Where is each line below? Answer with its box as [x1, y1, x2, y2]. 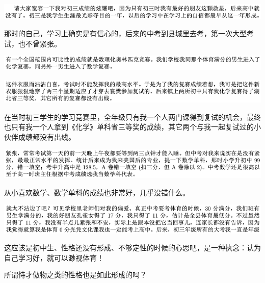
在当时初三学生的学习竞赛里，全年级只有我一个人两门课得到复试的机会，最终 [4, 111, 261, 122]
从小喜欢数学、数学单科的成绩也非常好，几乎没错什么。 [4, 187, 190, 197]
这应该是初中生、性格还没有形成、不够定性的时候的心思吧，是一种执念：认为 [4, 242, 261, 253]
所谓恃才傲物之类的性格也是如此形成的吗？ [4, 269, 147, 280]
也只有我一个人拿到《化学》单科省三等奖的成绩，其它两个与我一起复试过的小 [4, 121, 261, 132]
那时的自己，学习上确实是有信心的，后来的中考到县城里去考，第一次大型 [4, 28, 247, 39]
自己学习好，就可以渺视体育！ [4, 252, 104, 263]
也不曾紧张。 [18, 38, 61, 48]
